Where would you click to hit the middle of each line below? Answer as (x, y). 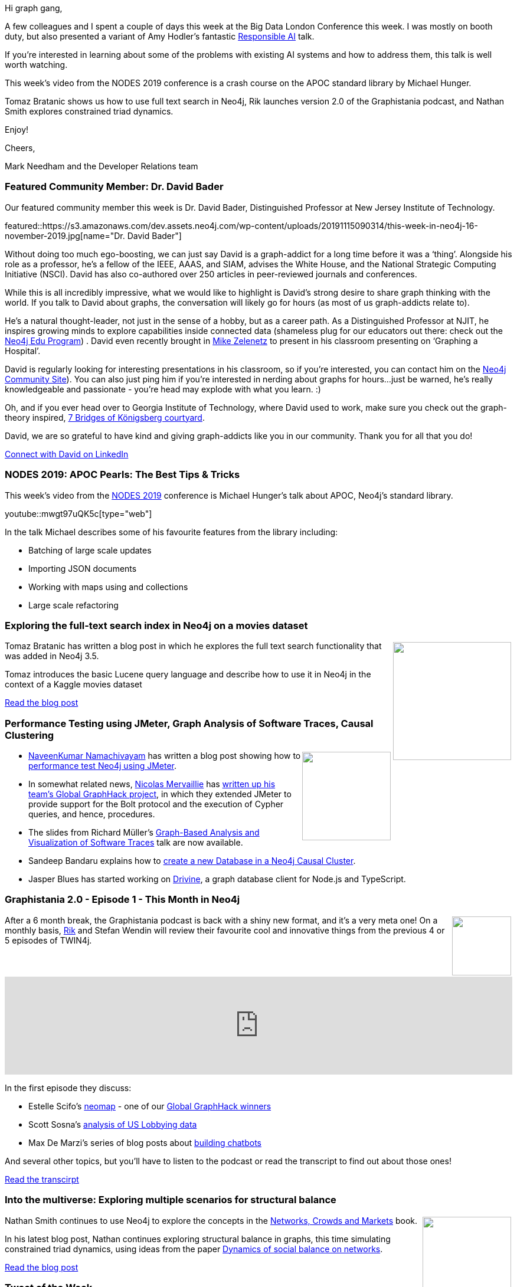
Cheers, (20, 148)
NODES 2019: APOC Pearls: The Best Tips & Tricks (122, 475)
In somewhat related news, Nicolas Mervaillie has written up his (152, 784)
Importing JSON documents (83, 568)
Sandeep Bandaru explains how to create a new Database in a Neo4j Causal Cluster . (192, 861)
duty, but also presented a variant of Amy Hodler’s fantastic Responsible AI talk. (160, 36)
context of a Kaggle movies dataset (73, 685)
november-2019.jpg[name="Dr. (65, 235)
